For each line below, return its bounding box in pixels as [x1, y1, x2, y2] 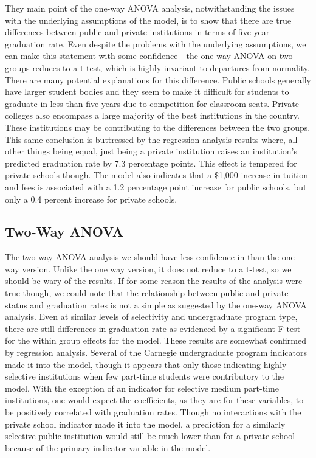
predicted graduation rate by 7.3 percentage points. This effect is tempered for [5, 156, 297, 169]
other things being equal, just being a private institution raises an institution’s [5, 145, 297, 158]
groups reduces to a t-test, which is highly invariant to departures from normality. [5, 61, 310, 74]
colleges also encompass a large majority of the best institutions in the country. [5, 109, 300, 122]
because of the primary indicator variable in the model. [5, 441, 211, 454]
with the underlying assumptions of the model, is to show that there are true [5, 13, 292, 26]
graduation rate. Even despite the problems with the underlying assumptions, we [5, 37, 306, 50]
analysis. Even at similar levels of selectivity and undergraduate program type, [5, 310, 298, 323]
